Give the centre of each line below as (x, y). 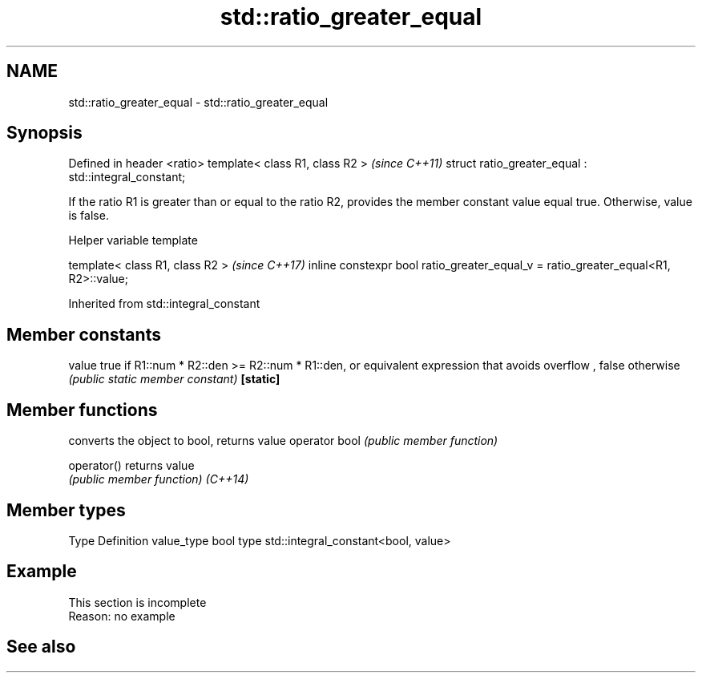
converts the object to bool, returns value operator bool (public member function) (283, 441)
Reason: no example (122, 616)
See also (41, 647)
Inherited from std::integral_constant (164, 304)
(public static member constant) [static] (174, 379)
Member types (66, 510)
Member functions (82, 410)
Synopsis (44, 133)
